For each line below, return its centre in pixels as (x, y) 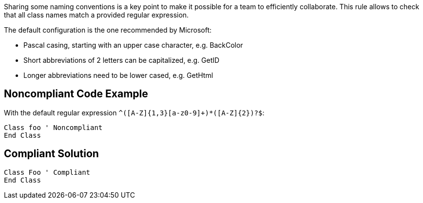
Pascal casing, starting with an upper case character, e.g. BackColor (133, 45)
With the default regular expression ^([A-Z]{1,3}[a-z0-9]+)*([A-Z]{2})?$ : (134, 112)
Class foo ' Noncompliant (53, 127)
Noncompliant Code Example (76, 94)
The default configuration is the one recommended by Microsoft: (108, 30)
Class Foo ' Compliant (47, 172)
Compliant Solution (51, 154)
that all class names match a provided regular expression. (96, 15)
